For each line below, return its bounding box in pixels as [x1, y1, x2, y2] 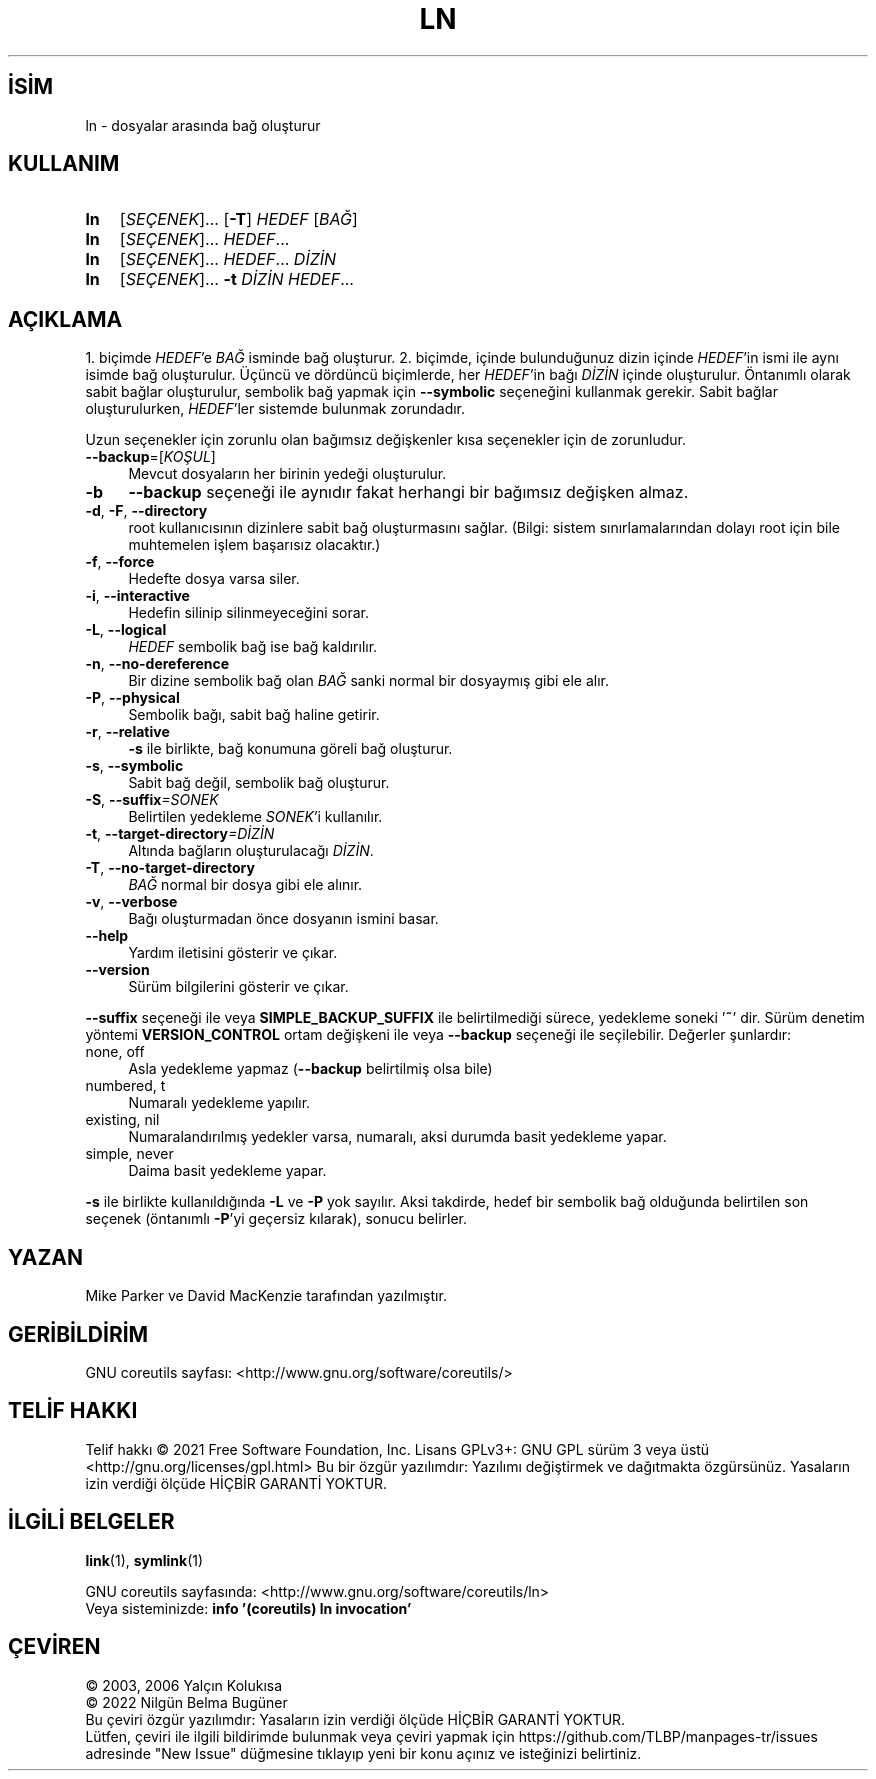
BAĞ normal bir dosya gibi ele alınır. [128, 876, 363, 894]
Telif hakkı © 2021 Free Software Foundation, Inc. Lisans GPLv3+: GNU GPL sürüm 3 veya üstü [85, 1440, 710, 1458]
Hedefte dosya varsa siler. [128, 570, 300, 588]
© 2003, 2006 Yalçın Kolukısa [85, 1676, 283, 1694]
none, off [85, 1043, 145, 1061]
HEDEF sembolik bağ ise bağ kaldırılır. [128, 638, 378, 656]
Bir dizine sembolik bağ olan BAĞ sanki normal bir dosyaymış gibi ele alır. [128, 672, 610, 690]
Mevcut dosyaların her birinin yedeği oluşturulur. [128, 465, 447, 483]
